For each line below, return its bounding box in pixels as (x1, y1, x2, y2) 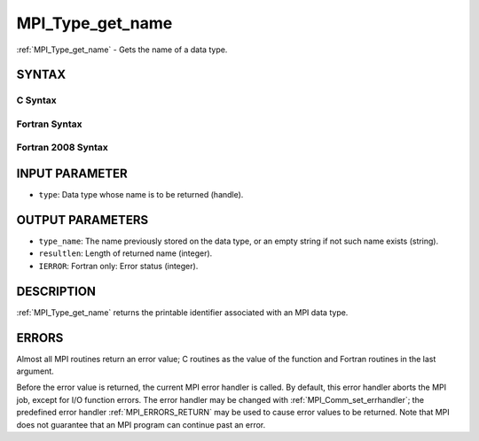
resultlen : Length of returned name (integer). (38, 248, 213, 259)
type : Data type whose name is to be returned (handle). (38, 190, 244, 200)
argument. (16, 366, 55, 376)
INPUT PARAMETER (16, 166, 128, 182)
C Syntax (16, 94, 57, 106)
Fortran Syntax (16, 118, 82, 130)
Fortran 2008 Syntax (16, 142, 108, 154)
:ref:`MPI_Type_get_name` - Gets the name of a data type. (16, 44, 228, 55)
